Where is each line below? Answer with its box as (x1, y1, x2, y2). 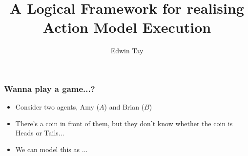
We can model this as (15, 144, 80, 154)
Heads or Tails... (15, 128, 64, 138)
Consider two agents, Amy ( (15, 102, 100, 112)
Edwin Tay (110, 45, 144, 56)
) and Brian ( (104, 102, 145, 112)
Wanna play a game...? (4, 82, 95, 94)
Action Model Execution (42, 17, 211, 37)
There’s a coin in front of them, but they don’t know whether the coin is (15, 118, 233, 128)
